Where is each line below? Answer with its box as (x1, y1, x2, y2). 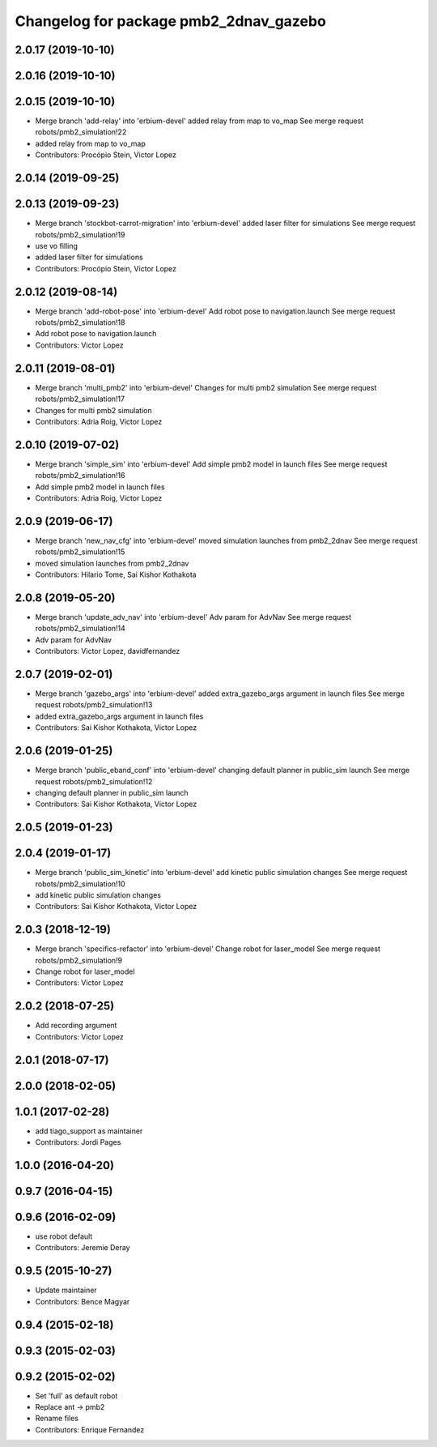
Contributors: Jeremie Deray (35, 1243, 130, 1253)
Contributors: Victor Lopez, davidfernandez (35, 647, 180, 656)
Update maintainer (35, 1285, 97, 1295)
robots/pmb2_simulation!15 (35, 547, 125, 557)
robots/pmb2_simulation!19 (35, 229, 125, 239)
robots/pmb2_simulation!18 (35, 318, 125, 327)
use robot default (35, 1231, 93, 1241)
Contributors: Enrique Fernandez (35, 1424, 145, 1434)
